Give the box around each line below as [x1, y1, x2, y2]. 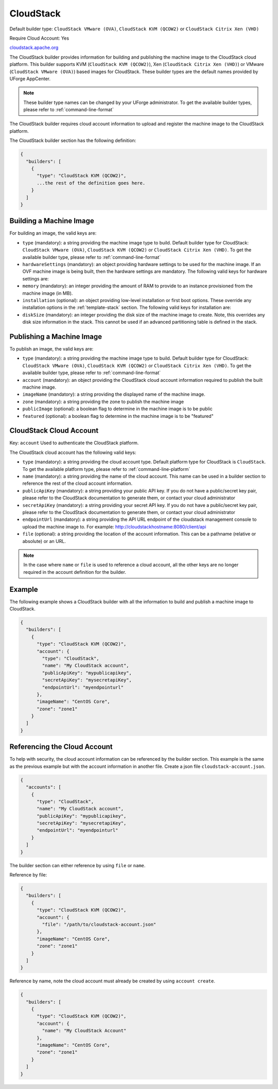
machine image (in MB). [22, 290, 73, 296]
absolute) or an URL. [22, 538, 66, 544]
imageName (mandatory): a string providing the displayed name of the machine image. [22, 391, 205, 397]
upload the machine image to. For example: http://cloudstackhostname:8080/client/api [22, 523, 206, 530]
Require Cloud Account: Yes [9, 35, 69, 41]
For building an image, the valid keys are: [9, 230, 97, 236]
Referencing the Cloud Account [9, 743, 113, 751]
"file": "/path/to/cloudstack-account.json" [42, 921, 157, 927]
